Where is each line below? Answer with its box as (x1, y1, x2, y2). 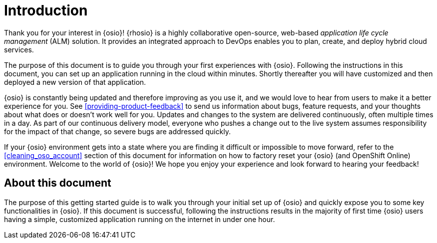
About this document (4, 177, 111, 190)
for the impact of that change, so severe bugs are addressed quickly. (4, 127, 231, 136)
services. (4, 45, 34, 54)
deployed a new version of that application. (4, 77, 146, 86)
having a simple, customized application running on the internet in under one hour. (4, 215, 275, 224)
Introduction (4, 2, 88, 19)
